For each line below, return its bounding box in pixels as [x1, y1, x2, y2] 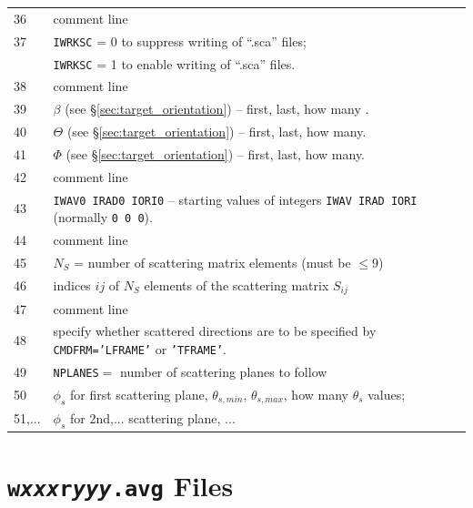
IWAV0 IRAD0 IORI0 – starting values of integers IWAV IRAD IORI [53, 189, 418, 208]
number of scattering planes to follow [120, 361, 327, 381]
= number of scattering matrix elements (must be [74, 253, 351, 272]
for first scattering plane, [69, 384, 208, 403]
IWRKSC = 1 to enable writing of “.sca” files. [53, 54, 296, 73]
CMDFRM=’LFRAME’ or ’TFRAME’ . [53, 340, 226, 359]
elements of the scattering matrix [144, 275, 329, 294]
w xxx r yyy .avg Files [7, 467, 234, 504]
